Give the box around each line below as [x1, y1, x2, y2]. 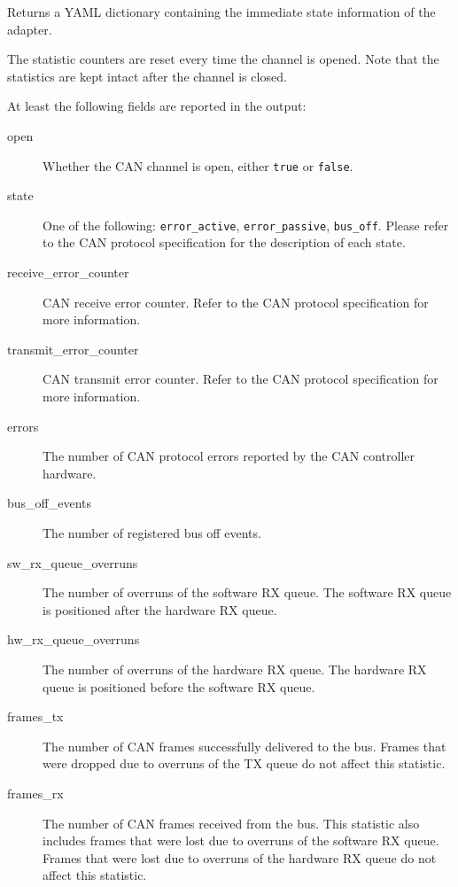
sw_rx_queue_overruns [7, 553, 138, 572]
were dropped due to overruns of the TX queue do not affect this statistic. [43, 754, 446, 773]
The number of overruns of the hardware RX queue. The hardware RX [43, 659, 427, 678]
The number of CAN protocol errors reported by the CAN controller [43, 447, 415, 465]
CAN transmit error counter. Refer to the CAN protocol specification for [43, 370, 439, 388]
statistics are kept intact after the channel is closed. [7, 66, 287, 85]
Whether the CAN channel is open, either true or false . [43, 156, 353, 175]
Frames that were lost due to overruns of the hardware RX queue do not [43, 848, 437, 867]
